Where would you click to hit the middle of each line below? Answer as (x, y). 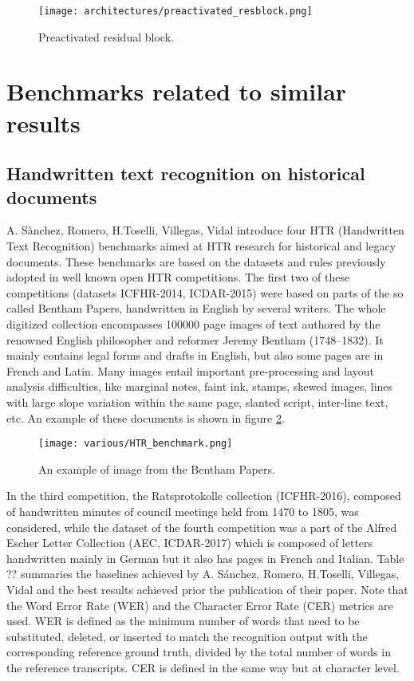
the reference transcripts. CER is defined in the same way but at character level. (203, 667)
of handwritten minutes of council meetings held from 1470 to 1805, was (183, 511)
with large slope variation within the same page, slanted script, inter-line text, (197, 402)
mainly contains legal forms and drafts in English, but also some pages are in (195, 355)
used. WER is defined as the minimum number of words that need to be (183, 621)
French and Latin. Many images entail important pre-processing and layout (190, 370)
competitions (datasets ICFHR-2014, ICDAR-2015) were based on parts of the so (205, 292)
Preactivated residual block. (106, 36)
